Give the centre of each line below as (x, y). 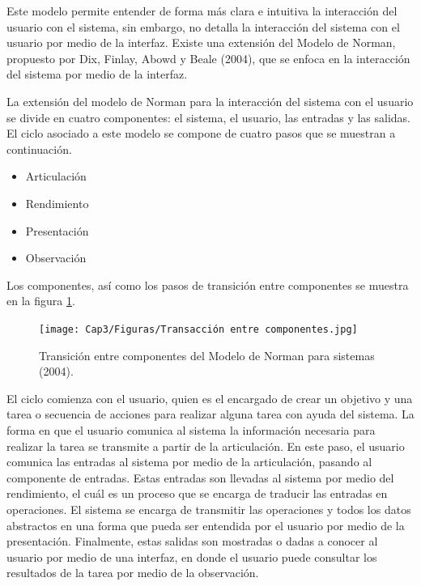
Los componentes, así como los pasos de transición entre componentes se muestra (208, 285)
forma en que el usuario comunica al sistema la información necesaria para (191, 429)
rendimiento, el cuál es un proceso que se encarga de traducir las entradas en (197, 493)
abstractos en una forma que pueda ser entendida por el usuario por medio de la (206, 525)
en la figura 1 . (41, 301)
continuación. (39, 149)
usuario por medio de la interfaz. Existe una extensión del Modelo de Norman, (201, 42)
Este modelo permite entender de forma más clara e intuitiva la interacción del (202, 11)
